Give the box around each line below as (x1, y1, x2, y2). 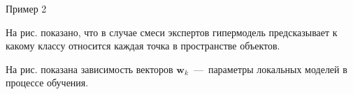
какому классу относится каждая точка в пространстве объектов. (6, 38, 280, 53)
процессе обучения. (6, 75, 89, 90)
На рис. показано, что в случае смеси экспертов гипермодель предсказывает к (6, 24, 338, 39)
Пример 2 (6, 1, 47, 15)
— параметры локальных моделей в (193, 61, 347, 76)
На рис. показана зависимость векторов (6, 61, 173, 76)
